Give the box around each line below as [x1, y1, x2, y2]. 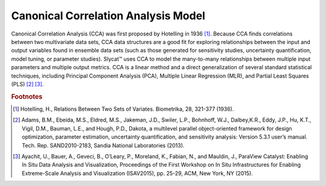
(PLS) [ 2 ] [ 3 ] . [11, 80, 44, 87]
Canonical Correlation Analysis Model [11, 9, 205, 22]
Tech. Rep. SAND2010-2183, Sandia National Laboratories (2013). [22, 141, 185, 149]
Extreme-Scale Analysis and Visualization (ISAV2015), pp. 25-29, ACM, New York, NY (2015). [22, 169, 254, 177]
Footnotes [11, 92, 43, 101]
